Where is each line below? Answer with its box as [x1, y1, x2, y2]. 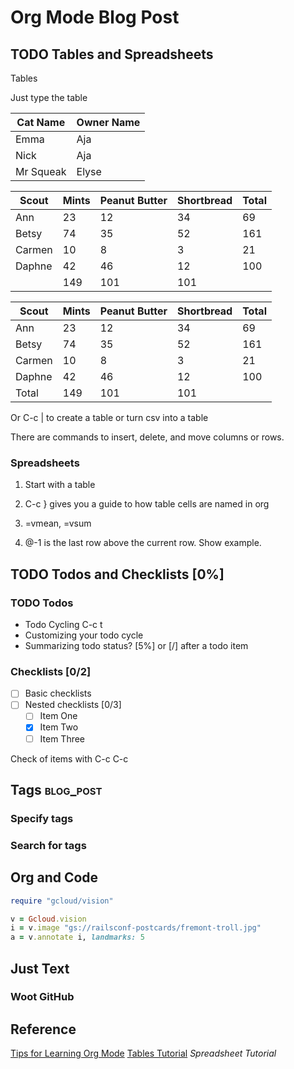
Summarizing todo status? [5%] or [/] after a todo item [24, 639, 249, 651]
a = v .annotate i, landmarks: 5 [10, 932, 145, 943]
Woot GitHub [10, 990, 75, 1004]
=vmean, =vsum [24, 517, 92, 530]
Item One [39, 710, 78, 722]
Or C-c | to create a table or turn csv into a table [10, 412, 209, 423]
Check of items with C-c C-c [10, 752, 129, 765]
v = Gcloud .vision [10, 914, 87, 924]
